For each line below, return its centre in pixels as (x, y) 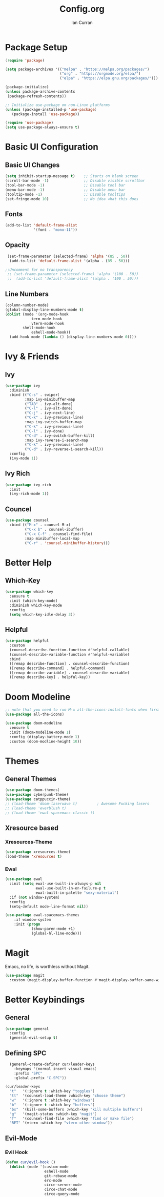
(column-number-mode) (27, 305)
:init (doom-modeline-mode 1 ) (40, 732)
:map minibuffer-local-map (52, 538)
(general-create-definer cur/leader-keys (52, 1064)
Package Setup (36, 47)
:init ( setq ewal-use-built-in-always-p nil (55, 884)
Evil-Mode (21, 1138)
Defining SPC (26, 1053)
